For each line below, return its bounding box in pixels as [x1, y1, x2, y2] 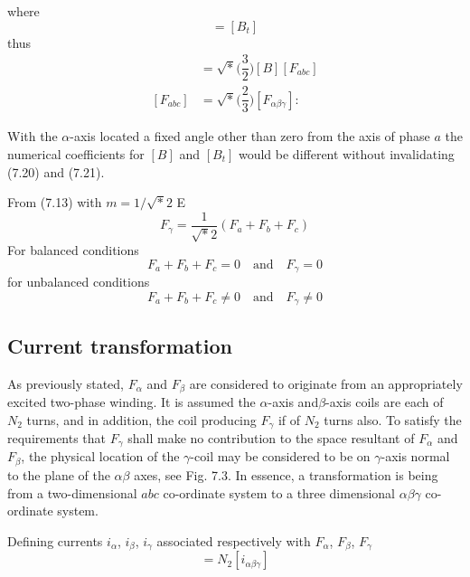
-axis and [268, 392, 319, 411]
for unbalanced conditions [7, 272, 150, 291]
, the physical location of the [21, 447, 180, 466]
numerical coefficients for [7, 144, 145, 163]
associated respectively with [156, 531, 311, 550]
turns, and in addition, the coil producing [26, 410, 257, 429]
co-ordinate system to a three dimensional [163, 483, 395, 502]
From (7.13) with [7, 193, 102, 212]
